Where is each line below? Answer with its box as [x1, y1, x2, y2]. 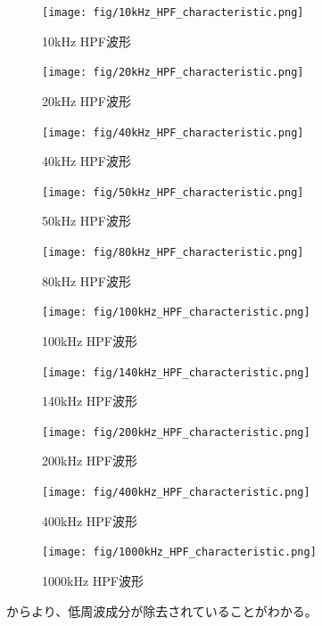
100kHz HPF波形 [42, 331, 137, 350]
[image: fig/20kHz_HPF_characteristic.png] [42, 66, 304, 79]
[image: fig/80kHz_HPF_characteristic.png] [42, 246, 304, 259]
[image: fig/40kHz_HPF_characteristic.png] [42, 126, 304, 139]
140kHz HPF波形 [42, 391, 137, 410]
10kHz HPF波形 [42, 31, 131, 50]
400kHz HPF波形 [42, 511, 137, 530]
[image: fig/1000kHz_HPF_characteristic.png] [42, 546, 317, 559]
